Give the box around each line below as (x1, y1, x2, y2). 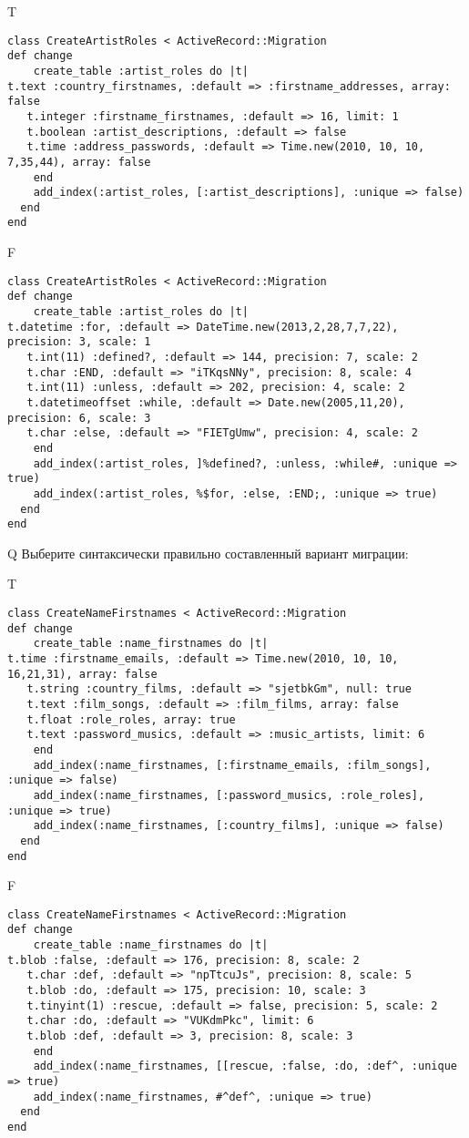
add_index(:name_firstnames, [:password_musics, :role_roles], (33, 788, 425, 802)
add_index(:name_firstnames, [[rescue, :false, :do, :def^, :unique (33, 1060, 457, 1073)
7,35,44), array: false (7, 155, 151, 169)
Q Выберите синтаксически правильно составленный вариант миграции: (7, 543, 409, 562)
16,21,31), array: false (7, 667, 158, 681)
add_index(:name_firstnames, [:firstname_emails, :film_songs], (33, 758, 432, 772)
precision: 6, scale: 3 (7, 411, 151, 425)
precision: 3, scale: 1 (7, 335, 151, 349)
